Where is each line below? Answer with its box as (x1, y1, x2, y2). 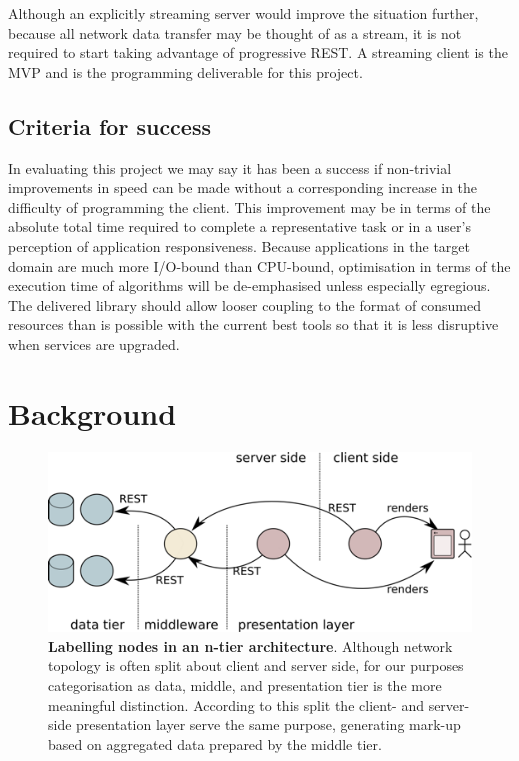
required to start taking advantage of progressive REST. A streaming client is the (8, 42, 508, 63)
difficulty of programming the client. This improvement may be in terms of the (8, 196, 491, 217)
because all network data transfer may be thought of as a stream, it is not (8, 22, 462, 43)
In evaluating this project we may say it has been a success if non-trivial (8, 157, 452, 178)
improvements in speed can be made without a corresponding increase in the (8, 177, 478, 198)
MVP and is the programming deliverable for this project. (8, 61, 363, 82)
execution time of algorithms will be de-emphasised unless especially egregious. (8, 275, 491, 296)
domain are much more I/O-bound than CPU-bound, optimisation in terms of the (8, 255, 511, 276)
